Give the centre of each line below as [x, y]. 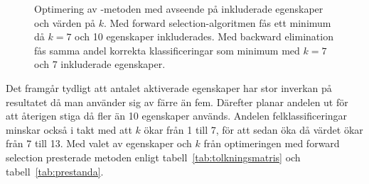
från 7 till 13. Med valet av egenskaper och [99, 143]
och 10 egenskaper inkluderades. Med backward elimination [204, 36]
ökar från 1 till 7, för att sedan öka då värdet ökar [253, 129]
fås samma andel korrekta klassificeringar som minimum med [167, 50]
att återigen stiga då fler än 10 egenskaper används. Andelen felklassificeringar [177, 116]
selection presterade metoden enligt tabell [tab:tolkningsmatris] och [153, 157]
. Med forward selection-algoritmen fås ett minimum [217, 22]
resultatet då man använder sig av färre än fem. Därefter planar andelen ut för [177, 102]
